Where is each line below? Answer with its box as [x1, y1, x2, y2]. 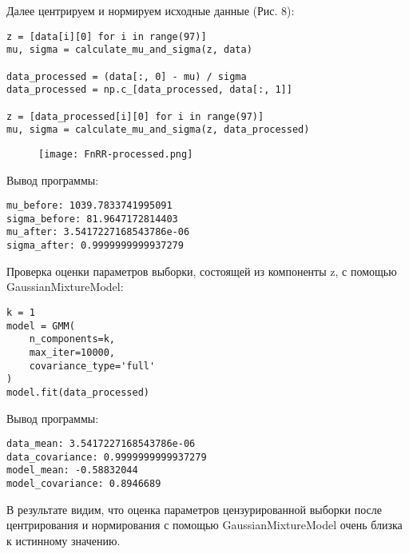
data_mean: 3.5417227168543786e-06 [6, 438, 196, 450]
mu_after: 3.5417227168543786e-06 [6, 226, 190, 238]
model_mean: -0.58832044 [6, 464, 138, 476]
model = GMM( [6, 320, 75, 332]
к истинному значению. [6, 532, 121, 548]
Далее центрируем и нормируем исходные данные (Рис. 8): [6, 2, 295, 18]
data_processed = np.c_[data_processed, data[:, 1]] [6, 84, 292, 96]
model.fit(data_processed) [6, 386, 149, 398]
